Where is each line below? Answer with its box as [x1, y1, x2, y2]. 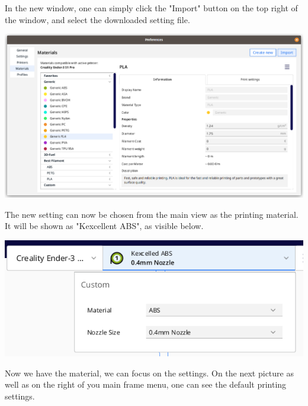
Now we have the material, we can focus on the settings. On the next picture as [5, 366, 294, 379]
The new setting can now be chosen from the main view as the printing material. [5, 208, 299, 220]
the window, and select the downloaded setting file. [5, 13, 190, 25]
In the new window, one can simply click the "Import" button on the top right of [5, 2, 298, 14]
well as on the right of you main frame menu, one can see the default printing [5, 378, 287, 391]
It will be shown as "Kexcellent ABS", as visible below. [5, 220, 204, 232]
